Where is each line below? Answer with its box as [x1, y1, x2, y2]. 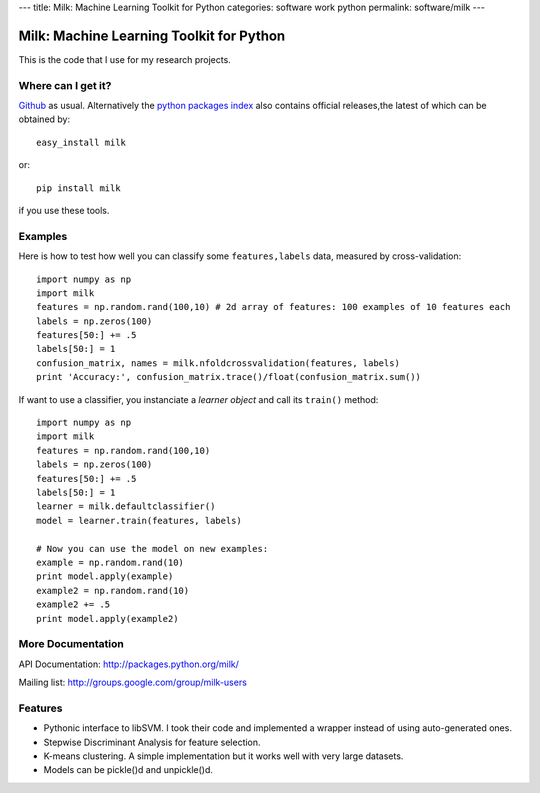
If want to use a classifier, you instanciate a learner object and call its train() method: [18, 393, 379, 405]
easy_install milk [36, 136, 127, 148]
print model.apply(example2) [36, 613, 179, 624]
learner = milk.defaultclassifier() [36, 501, 216, 512]
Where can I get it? [18, 78, 112, 92]
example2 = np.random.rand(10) [36, 585, 190, 596]
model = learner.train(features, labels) [36, 515, 242, 526]
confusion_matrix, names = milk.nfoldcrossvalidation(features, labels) [36, 357, 400, 369]
